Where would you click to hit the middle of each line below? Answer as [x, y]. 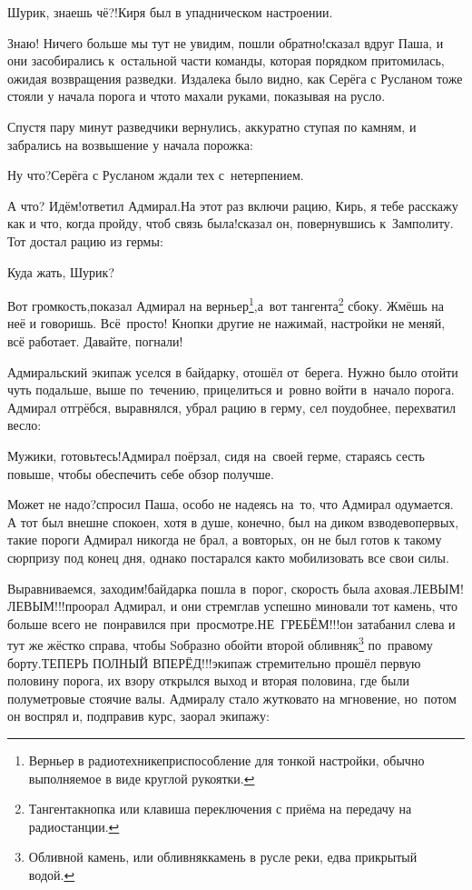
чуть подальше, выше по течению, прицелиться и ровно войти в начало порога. [231, 390]
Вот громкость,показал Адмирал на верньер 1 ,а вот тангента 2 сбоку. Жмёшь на [226, 304]
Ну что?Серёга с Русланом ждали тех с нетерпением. [156, 175]
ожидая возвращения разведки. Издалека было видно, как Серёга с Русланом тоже [235, 78]
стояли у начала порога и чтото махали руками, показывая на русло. [197, 96]
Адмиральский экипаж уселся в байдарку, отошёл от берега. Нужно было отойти [233, 371]
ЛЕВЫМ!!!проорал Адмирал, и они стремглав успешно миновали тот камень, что [232, 606]
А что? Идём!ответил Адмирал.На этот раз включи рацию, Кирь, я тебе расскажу [233, 205]
